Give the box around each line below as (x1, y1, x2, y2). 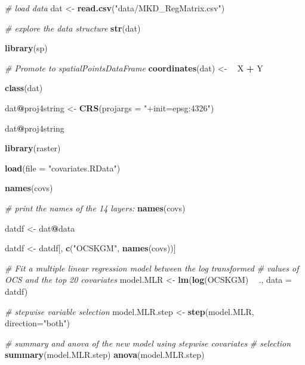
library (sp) (5, 42, 48, 54)
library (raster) (5, 142, 61, 154)
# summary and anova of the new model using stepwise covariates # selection (5, 336, 291, 349)
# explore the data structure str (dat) (5, 21, 141, 34)
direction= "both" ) (5, 317, 70, 329)
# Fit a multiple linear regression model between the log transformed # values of (5, 261, 299, 274)
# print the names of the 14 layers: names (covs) (5, 201, 186, 214)
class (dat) (5, 82, 43, 94)
